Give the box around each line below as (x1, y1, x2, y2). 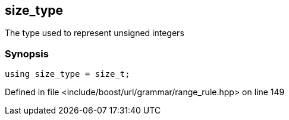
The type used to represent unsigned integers (5, 28, 184, 38)
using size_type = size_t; (5, 69, 130, 79)
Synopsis (5, 47, 49, 60)
